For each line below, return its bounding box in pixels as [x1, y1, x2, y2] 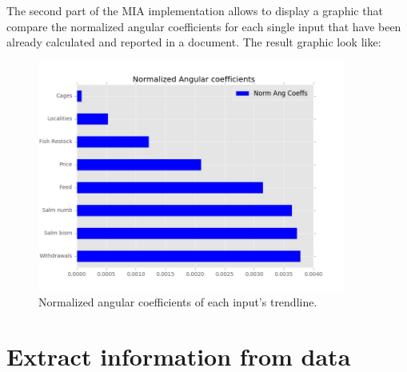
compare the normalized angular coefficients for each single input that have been [6, 18, 401, 34]
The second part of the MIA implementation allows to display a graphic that [6, 2, 383, 18]
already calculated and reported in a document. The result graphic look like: [6, 34, 381, 50]
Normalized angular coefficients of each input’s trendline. [38, 293, 317, 310]
